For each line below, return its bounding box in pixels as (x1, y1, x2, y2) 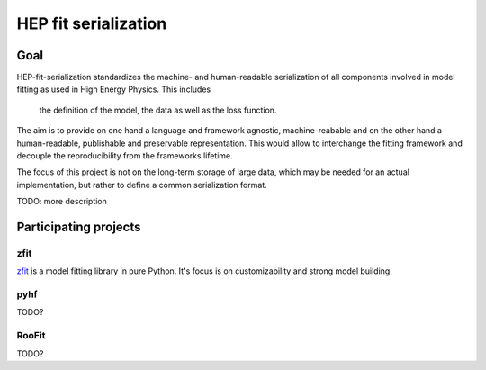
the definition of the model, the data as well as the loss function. (39, 104, 277, 115)
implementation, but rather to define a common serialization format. (16, 179, 267, 190)
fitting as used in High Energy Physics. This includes (16, 84, 211, 95)
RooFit (16, 329, 46, 342)
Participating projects (16, 220, 141, 234)
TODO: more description (16, 196, 108, 207)
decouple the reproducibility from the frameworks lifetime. (16, 150, 233, 161)
